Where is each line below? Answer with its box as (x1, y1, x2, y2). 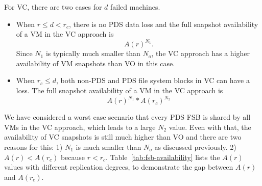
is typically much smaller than (45, 48, 140, 59)
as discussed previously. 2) (154, 141, 236, 152)
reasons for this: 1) (4, 141, 63, 152)
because (60, 151, 85, 162)
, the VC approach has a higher (151, 48, 250, 59)
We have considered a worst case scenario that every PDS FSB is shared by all (4, 112, 251, 122)
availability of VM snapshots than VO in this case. (16, 58, 175, 68)
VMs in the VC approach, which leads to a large (4, 121, 156, 132)
